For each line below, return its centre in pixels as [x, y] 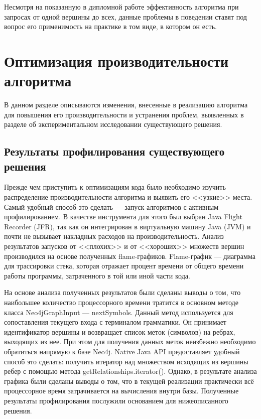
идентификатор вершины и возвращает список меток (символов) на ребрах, [120, 331]
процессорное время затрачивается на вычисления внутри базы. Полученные [121, 391]
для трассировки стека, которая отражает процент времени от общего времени [124, 266]
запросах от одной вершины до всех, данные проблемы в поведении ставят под [125, 16]
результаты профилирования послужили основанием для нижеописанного [116, 400]
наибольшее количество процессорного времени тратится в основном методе [121, 302]
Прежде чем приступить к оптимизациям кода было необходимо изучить [115, 187]
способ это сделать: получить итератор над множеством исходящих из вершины [126, 361]
